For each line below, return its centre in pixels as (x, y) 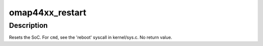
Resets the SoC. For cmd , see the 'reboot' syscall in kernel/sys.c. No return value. (91, 37)
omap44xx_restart (48, 12)
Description (28, 25)
